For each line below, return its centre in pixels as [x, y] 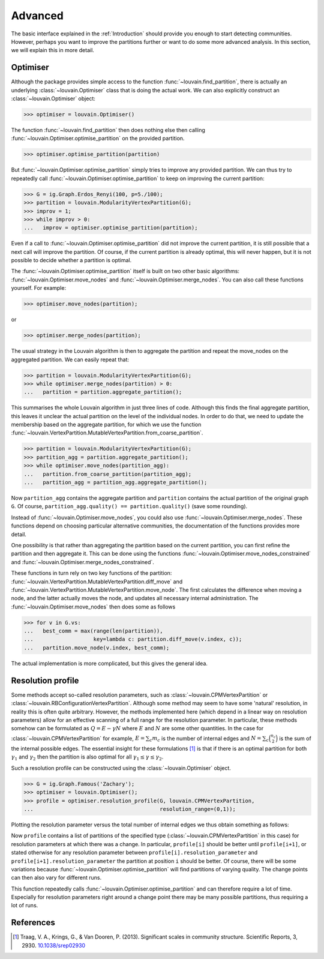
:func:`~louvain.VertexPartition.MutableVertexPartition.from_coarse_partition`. [107, 433]
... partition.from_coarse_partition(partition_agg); [108, 474]
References [33, 923]
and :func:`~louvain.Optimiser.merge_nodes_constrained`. [82, 562]
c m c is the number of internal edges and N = [205, 739]
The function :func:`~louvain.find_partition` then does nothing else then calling [108, 130]
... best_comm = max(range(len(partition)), [93, 631]
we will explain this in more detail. [52, 50]
